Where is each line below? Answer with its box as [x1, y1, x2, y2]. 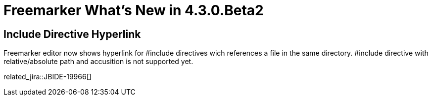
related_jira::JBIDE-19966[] [3, 72, 92, 81]
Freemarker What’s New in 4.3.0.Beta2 [3, 2, 264, 19]
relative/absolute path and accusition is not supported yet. [3, 57, 193, 66]
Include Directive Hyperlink [3, 28, 141, 40]
